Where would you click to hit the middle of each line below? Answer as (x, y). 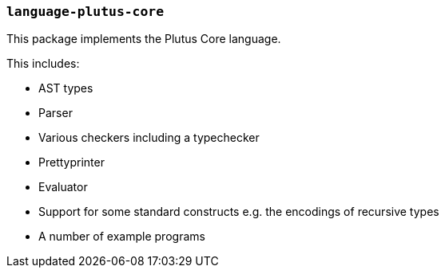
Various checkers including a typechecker (149, 138)
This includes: (43, 64)
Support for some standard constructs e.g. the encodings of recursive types (239, 212)
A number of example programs (122, 237)
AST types (66, 88)
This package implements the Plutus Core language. (144, 39)
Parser (56, 113)
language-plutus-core (85, 12)
